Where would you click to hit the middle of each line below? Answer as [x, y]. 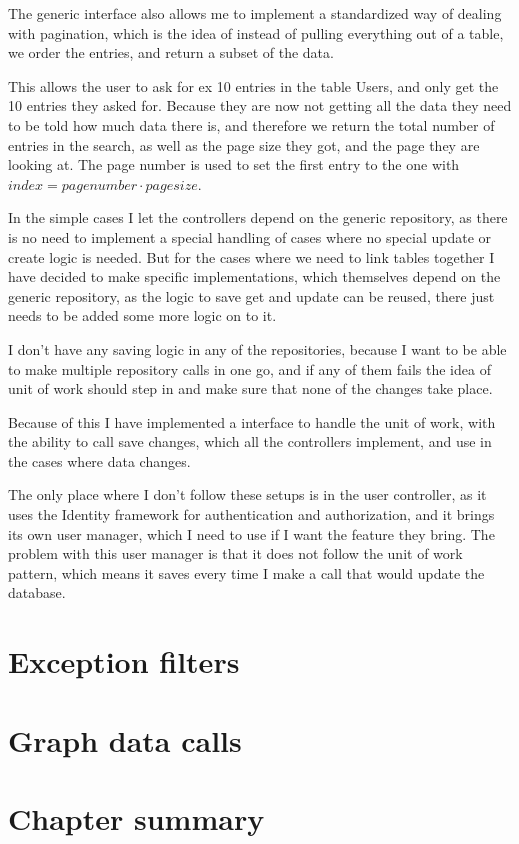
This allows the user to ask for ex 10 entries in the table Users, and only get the [253, 85]
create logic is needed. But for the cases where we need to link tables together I [251, 256]
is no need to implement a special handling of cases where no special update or [250, 236]
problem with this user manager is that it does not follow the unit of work [235, 553]
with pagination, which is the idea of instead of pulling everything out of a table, [256, 32]
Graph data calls [125, 739]
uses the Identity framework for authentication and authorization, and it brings [251, 514]
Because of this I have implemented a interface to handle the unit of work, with [252, 421]
